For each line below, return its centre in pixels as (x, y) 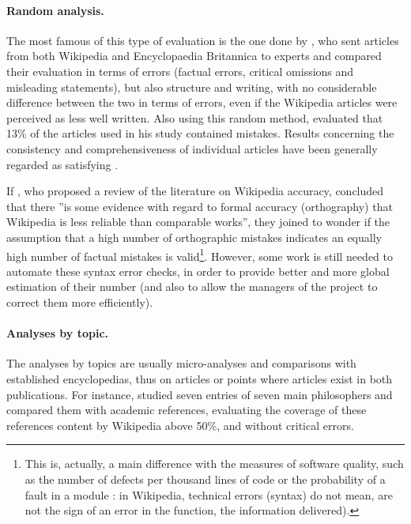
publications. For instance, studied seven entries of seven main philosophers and (200, 394)
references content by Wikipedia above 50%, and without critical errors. (180, 425)
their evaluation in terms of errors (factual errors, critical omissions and (180, 71)
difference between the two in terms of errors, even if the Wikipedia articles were (202, 102)
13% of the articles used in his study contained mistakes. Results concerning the (200, 133)
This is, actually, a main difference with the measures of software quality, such (214, 464)
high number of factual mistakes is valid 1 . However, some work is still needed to (200, 254)
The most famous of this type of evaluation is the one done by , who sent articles (203, 40)
